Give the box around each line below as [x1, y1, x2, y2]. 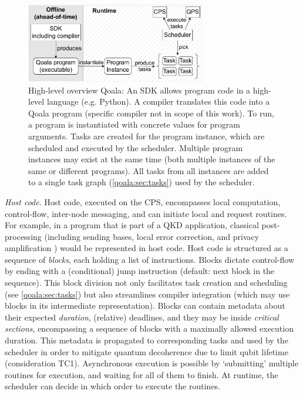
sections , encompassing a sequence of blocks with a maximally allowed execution [5, 322, 294, 335]
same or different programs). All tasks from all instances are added [28, 164, 269, 176]
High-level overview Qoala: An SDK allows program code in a [28, 84, 250, 96]
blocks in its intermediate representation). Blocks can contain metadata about [5, 299, 285, 312]
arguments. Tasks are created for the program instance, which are [28, 129, 265, 142]
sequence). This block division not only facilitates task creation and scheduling [5, 276, 288, 289]
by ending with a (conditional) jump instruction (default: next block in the [5, 265, 275, 277]
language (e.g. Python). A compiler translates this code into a [46, 95, 270, 108]
